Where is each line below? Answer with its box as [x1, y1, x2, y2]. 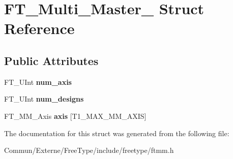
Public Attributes [4, 52, 99, 68]
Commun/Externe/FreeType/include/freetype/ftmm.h [4, 145, 174, 155]
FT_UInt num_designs [4, 93, 84, 104]
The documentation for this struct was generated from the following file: [4, 128, 229, 138]
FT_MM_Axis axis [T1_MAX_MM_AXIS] [4, 110, 147, 121]
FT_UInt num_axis [4, 76, 72, 87]
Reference [4, 18, 75, 39]
